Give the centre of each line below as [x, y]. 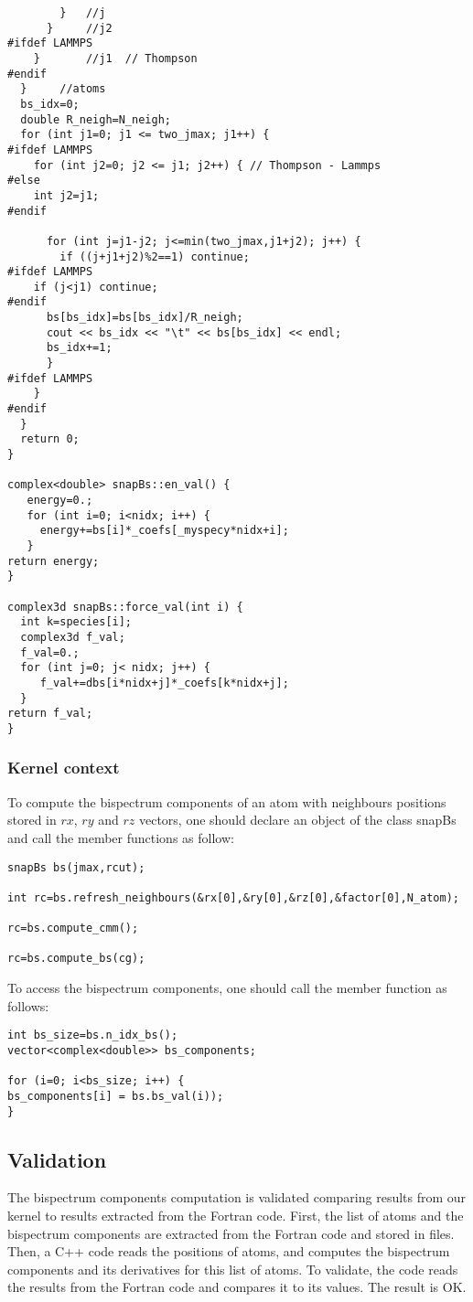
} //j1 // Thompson [115, 58]
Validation [57, 1159]
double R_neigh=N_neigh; [96, 119]
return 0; [50, 439]
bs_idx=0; [50, 104]
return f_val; [50, 714]
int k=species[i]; [76, 622]
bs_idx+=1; [79, 348]
